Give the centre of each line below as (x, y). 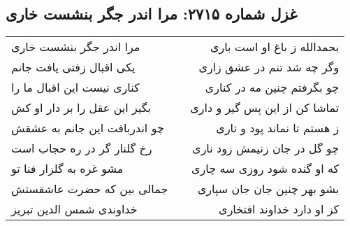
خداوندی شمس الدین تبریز (74, 209)
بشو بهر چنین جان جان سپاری (268, 189)
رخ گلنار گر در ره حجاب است (82, 148)
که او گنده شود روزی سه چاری (265, 169)
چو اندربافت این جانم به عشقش (88, 128)
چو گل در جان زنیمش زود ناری (266, 148)
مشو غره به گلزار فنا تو (67, 169)
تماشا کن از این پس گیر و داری (265, 108)
